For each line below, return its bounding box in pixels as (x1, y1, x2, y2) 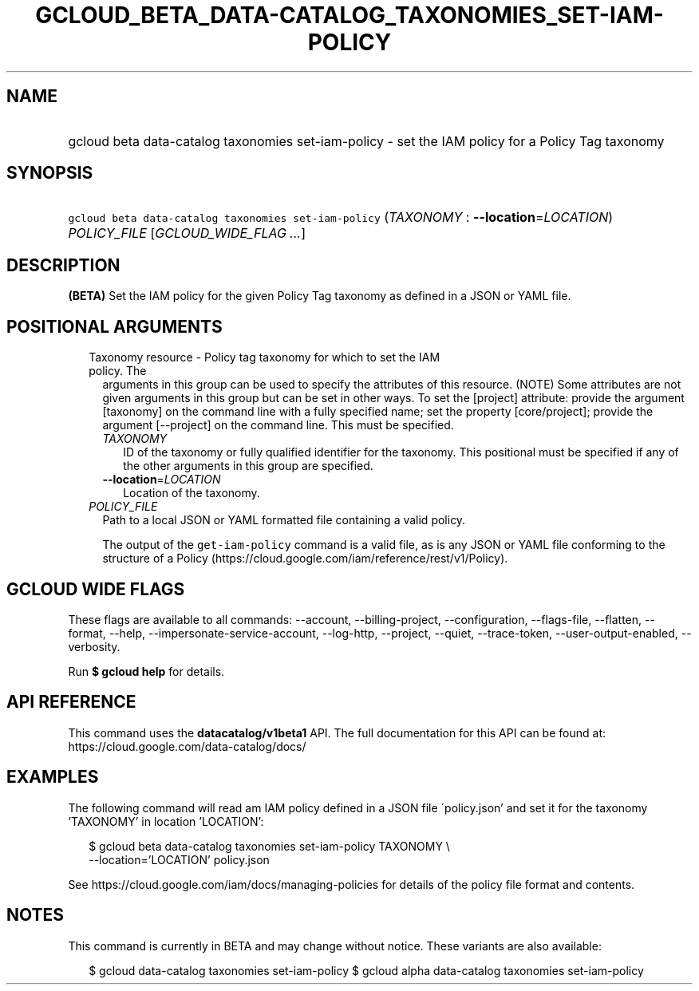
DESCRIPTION (6, 255, 120, 275)
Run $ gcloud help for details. (68, 664, 225, 678)
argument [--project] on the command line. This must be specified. (102, 418, 454, 432)
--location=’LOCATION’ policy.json (89, 852, 270, 867)
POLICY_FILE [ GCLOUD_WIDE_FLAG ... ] (68, 225, 306, 242)
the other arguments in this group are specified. (123, 459, 373, 473)
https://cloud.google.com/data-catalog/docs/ (68, 739, 306, 753)
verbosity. (68, 639, 120, 653)
